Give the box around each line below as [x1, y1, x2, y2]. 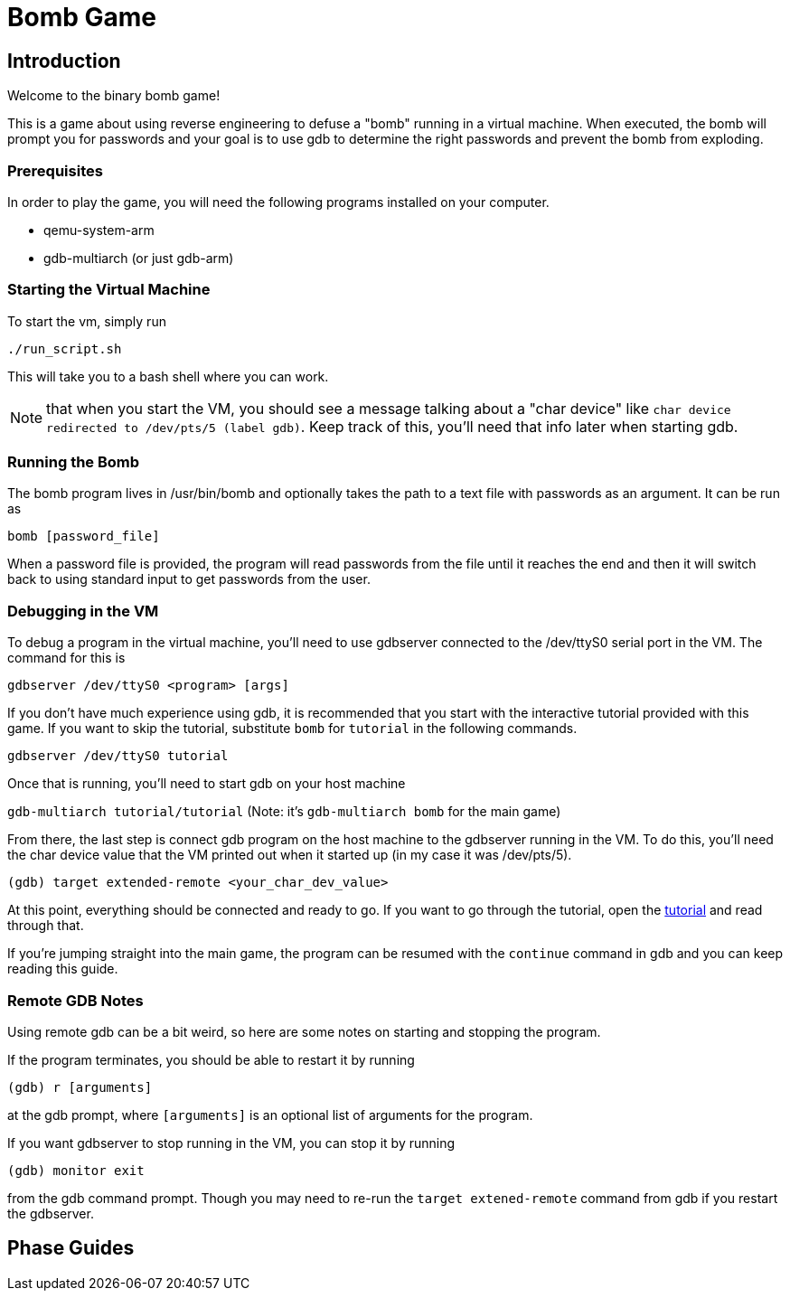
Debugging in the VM [7, 601, 159, 620]
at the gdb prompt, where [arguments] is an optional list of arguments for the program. [7, 1106, 533, 1123]
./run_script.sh [7, 341, 122, 356]
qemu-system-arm [43, 221, 155, 238]
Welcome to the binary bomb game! [7, 88, 221, 104]
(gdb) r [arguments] [7, 1079, 153, 1095]
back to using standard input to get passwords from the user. [7, 571, 371, 588]
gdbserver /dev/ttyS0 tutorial [7, 748, 229, 764]
